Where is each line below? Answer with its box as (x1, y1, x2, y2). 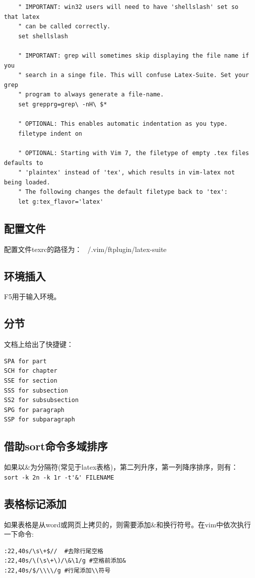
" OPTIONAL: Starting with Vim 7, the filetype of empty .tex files (18, 149, 249, 157)
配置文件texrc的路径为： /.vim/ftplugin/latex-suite (4, 244, 167, 254)
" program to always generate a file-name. (18, 91, 164, 98)
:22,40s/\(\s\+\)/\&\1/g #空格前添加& (4, 557, 126, 565)
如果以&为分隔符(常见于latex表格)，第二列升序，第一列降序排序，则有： (4, 462, 238, 472)
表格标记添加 (4, 495, 66, 511)
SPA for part (4, 357, 47, 365)
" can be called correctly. (18, 23, 111, 30)
